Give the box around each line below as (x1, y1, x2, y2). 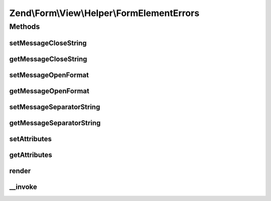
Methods (9, 22, 40, 31)
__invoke (9, 182, 38, 191)
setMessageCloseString (9, 39, 87, 47)
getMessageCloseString (9, 55, 87, 63)
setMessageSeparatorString (9, 103, 100, 111)
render (9, 166, 31, 175)
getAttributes (9, 150, 53, 159)
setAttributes (9, 134, 52, 143)
